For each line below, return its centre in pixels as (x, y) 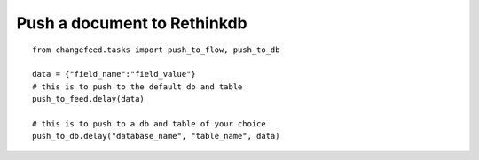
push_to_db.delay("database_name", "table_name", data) (156, 136)
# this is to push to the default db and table (137, 87)
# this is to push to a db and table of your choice (149, 123)
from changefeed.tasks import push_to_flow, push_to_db (156, 50)
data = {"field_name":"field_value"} (114, 74)
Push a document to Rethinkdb (132, 23)
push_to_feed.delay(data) (89, 99)
